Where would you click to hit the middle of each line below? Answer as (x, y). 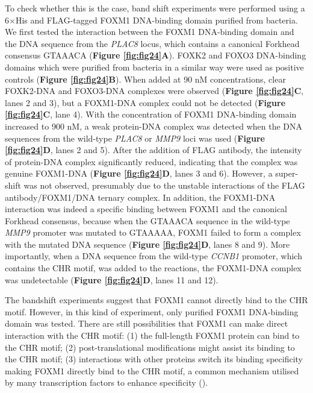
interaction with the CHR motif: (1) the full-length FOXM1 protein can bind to (152, 335)
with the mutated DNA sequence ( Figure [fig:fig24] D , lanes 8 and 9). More (147, 244)
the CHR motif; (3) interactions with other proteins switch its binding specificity (154, 359)
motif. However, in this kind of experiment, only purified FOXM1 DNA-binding (152, 311)
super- (287, 173)
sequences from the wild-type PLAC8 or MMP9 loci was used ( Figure (135, 138)
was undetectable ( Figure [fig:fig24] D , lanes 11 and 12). (112, 279)
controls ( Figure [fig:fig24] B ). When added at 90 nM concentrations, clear (145, 79)
